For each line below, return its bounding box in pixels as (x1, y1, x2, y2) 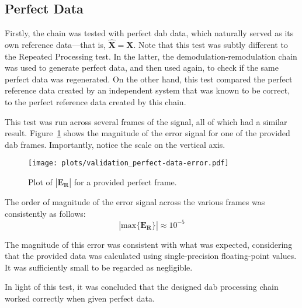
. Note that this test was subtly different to (133, 39, 288, 51)
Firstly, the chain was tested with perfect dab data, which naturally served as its (5, 27, 294, 39)
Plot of (28, 176, 53, 188)
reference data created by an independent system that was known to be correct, (5, 84, 290, 96)
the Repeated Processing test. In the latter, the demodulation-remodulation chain (5, 50, 297, 62)
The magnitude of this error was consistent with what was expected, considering (5, 238, 293, 250)
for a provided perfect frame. (74, 176, 177, 188)
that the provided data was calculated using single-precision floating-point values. (5, 250, 297, 262)
